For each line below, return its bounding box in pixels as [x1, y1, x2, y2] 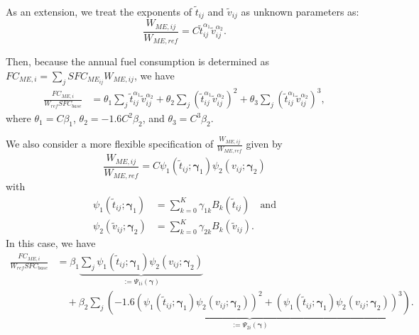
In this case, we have [6, 236, 96, 251]
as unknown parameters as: [241, 4, 359, 18]
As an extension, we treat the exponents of [6, 4, 192, 18]
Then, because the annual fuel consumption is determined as [6, 54, 269, 69]
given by [246, 136, 283, 151]
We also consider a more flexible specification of [6, 136, 214, 151]
